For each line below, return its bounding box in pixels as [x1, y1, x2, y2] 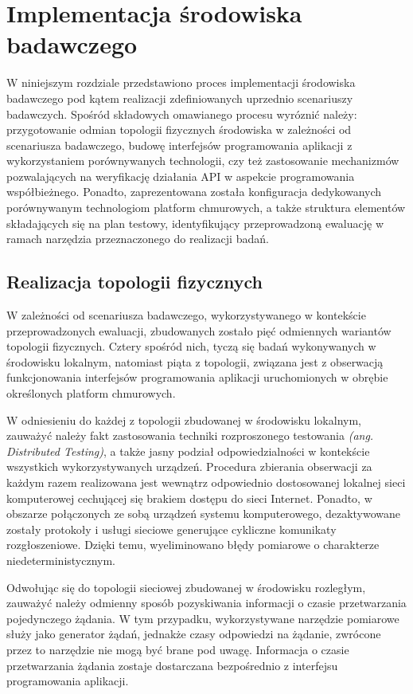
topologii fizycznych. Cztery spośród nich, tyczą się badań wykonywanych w [6, 338, 376, 355]
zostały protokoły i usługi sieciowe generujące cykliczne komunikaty [6, 520, 337, 537]
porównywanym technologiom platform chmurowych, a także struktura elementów [6, 199, 406, 216]
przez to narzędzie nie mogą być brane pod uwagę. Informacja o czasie [6, 641, 349, 657]
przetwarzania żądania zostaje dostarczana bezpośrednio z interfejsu [6, 657, 338, 673]
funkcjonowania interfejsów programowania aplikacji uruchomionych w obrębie [6, 369, 388, 386]
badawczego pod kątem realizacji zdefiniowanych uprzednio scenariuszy [6, 89, 353, 106]
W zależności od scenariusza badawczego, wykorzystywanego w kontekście [6, 307, 366, 323]
